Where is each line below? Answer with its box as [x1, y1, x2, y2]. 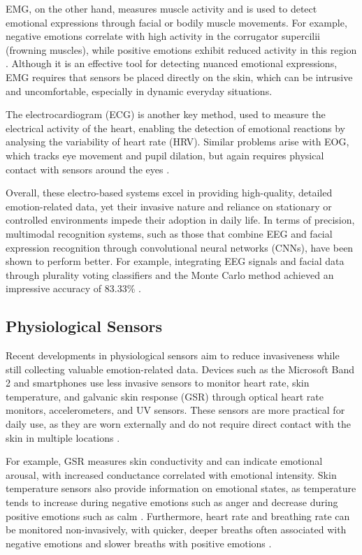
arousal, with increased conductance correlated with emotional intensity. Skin [6, 467, 337, 482]
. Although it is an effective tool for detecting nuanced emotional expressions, [6, 56, 338, 71]
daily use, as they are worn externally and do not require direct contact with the [6, 417, 351, 431]
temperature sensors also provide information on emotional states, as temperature [6, 481, 356, 496]
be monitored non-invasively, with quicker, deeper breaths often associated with [6, 522, 347, 537]
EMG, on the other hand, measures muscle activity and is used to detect [6, 1, 317, 15]
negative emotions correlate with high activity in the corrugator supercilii [6, 29, 320, 43]
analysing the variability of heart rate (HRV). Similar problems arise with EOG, [6, 134, 349, 149]
